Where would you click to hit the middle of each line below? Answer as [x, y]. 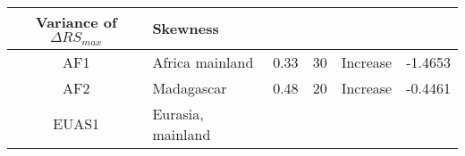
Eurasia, [178, 113]
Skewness [186, 29]
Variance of [76, 22]
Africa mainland [203, 62]
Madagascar [190, 87]
